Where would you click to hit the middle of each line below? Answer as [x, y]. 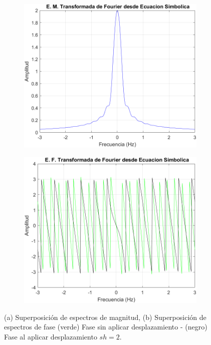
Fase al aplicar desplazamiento [51, 337]
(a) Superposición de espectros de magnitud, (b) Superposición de [105, 317]
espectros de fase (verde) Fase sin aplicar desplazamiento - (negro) [106, 327]
